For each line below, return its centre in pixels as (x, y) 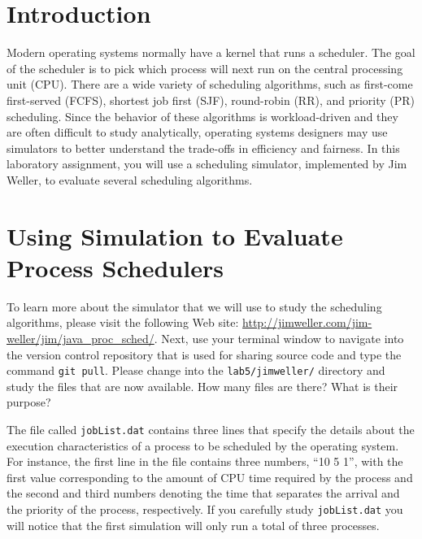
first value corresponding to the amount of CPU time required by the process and (210, 477)
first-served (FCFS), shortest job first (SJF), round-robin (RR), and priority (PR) (211, 100)
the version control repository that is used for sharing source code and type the (204, 354)
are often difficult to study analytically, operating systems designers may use (197, 132)
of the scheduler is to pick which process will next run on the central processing (205, 68)
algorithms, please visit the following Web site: (123, 322)
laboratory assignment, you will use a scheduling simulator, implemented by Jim (207, 164)
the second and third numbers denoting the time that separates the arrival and (203, 493)
